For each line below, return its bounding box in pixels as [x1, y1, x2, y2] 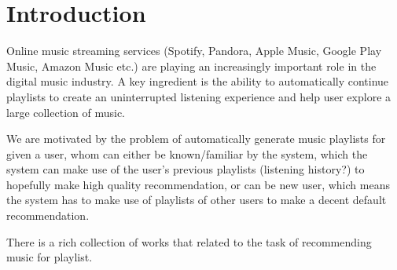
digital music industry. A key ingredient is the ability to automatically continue [6, 73, 389, 89]
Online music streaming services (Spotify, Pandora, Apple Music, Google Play [6, 42, 382, 59]
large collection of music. [6, 104, 125, 120]
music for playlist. [6, 249, 93, 265]
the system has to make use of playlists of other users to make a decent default [6, 192, 387, 208]
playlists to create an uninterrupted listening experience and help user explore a [6, 88, 391, 104]
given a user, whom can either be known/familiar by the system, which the [6, 145, 368, 162]
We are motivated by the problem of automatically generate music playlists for [6, 130, 386, 147]
